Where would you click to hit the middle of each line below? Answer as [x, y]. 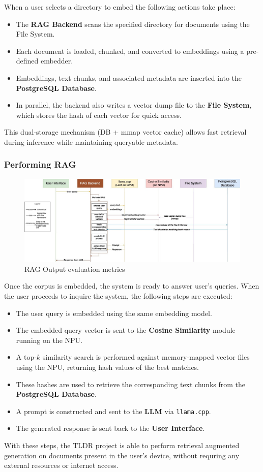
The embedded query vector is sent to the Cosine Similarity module [126, 330]
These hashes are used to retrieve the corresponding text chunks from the [131, 384]
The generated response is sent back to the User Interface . [110, 428]
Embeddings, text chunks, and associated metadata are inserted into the [129, 77]
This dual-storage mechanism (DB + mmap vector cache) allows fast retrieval [125, 132]
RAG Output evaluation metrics [75, 269]
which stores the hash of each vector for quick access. [99, 115]
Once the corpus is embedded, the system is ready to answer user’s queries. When [132, 286]
